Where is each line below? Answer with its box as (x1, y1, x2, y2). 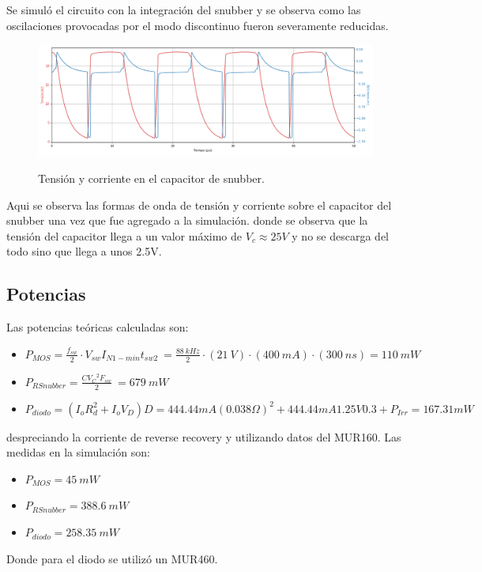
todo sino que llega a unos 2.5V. (6, 243, 162, 259)
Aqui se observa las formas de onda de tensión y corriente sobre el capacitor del (6, 196, 392, 213)
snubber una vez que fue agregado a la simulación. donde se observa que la (6, 212, 368, 229)
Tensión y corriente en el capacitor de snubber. (38, 169, 265, 186)
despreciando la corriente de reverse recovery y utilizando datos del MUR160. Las (6, 428, 401, 445)
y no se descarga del (292, 227, 389, 244)
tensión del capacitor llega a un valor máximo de (6, 227, 243, 244)
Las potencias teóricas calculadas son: (6, 319, 189, 335)
